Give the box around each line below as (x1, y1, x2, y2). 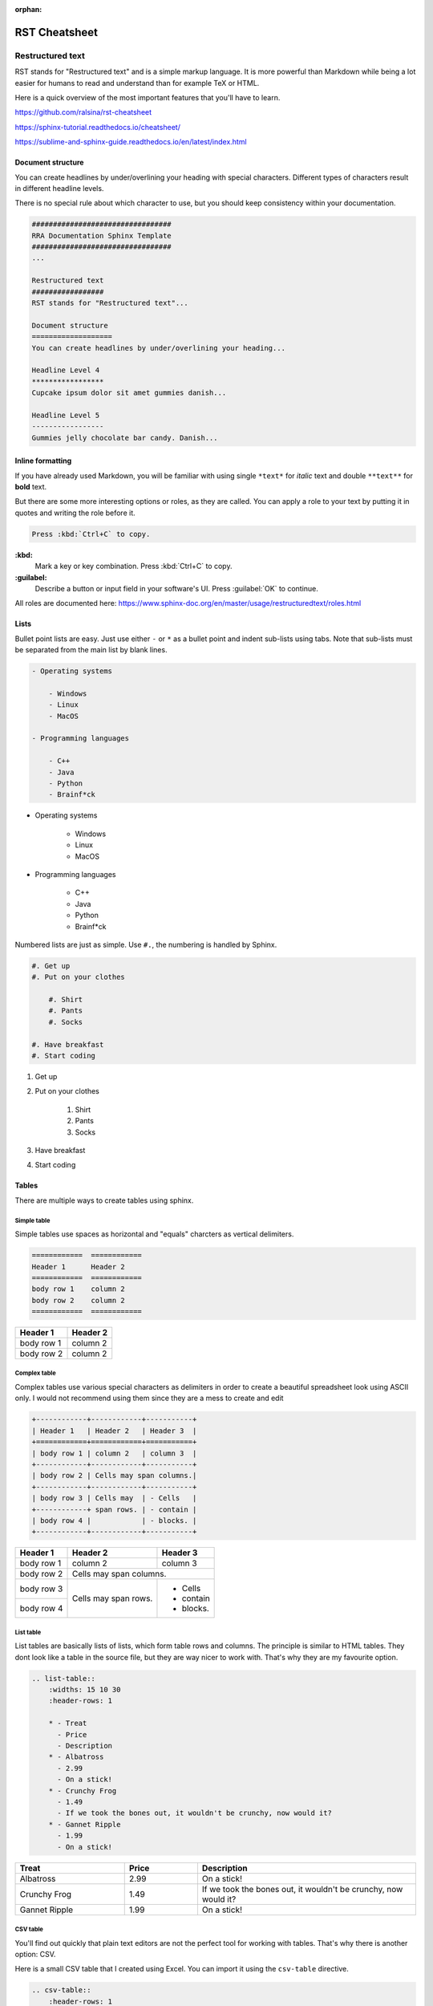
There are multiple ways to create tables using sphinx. (14, 1196, 194, 1205)
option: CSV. (14, 1949, 56, 1959)
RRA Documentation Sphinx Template (31, 231, 172, 240)
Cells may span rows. (71, 1593, 153, 1604)
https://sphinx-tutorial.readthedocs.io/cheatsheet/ (14, 122, 180, 132)
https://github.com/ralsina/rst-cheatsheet (14, 108, 152, 117)
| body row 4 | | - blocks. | (31, 1516, 197, 1525)
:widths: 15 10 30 (48, 1685, 121, 1695)
